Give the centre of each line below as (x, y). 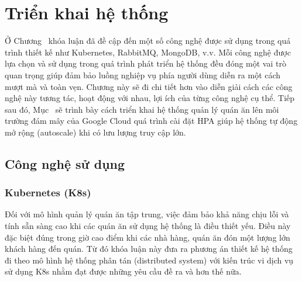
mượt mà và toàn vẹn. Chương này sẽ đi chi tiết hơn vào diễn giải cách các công (149, 86)
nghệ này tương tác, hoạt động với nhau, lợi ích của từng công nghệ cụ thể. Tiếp (150, 98)
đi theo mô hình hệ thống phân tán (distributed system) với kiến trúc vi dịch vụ (149, 260)
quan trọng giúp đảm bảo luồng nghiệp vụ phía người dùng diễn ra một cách (143, 74)
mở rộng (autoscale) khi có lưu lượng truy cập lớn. (95, 132)
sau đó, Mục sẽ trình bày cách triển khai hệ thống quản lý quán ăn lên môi (142, 109)
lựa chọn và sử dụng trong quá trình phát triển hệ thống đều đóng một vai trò (145, 63)
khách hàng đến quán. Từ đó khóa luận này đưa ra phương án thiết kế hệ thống (149, 249)
